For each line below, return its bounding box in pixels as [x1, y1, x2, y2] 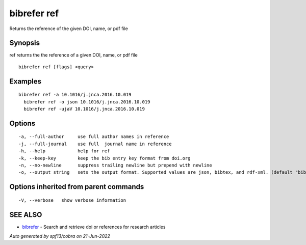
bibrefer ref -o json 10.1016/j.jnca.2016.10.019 [23, 99, 150, 104]
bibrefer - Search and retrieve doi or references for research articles [22, 224, 166, 230]
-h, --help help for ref [18, 148, 110, 154]
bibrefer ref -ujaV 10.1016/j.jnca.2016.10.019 [23, 106, 145, 112]
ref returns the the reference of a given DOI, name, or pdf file [9, 52, 138, 58]
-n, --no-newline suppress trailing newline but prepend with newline [18, 162, 212, 168]
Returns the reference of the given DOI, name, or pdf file [9, 25, 129, 32]
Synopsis [9, 39, 40, 47]
